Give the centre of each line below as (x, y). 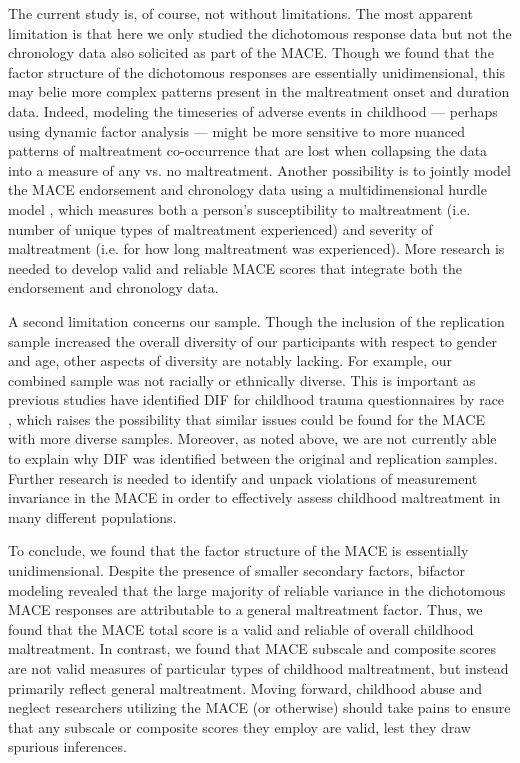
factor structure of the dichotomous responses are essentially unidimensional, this (257, 71)
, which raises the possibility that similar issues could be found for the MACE (246, 418)
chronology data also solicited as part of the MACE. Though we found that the (251, 52)
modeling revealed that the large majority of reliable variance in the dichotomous (257, 589)
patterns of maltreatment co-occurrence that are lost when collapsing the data (248, 150)
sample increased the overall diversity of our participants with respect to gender (253, 340)
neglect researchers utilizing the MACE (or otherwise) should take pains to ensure (259, 707)
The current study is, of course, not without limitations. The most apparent (240, 13)
